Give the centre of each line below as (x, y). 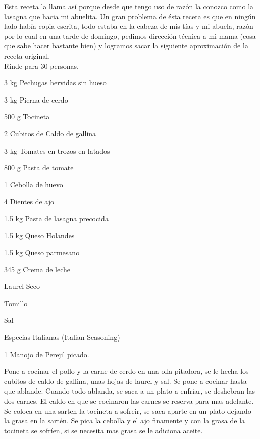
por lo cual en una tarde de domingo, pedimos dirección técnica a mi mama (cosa (130, 36)
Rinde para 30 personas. (41, 65)
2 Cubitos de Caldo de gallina (50, 133)
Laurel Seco (22, 286)
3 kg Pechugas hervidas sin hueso (55, 83)
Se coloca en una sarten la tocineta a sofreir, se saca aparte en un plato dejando (128, 410)
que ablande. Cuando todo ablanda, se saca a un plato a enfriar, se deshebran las (130, 391)
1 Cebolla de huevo (34, 184)
